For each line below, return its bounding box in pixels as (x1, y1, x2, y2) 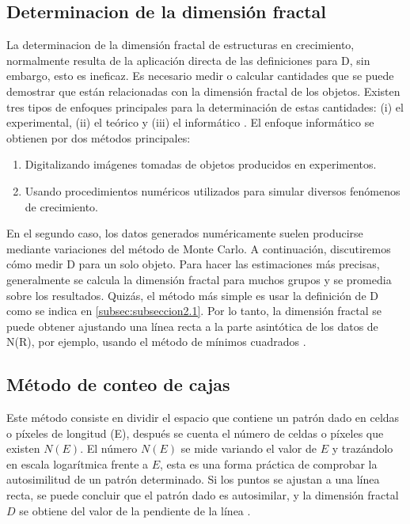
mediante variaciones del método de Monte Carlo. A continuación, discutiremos (6, 240, 391, 256)
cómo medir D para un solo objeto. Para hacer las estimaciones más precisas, (6, 256, 380, 272)
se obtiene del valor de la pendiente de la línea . (19, 502, 251, 518)
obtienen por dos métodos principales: (6, 129, 191, 146)
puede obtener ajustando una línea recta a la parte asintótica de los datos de (6, 317, 378, 334)
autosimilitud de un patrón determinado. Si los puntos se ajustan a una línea (6, 471, 380, 488)
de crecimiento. (25, 198, 98, 215)
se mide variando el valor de (180, 440, 317, 457)
